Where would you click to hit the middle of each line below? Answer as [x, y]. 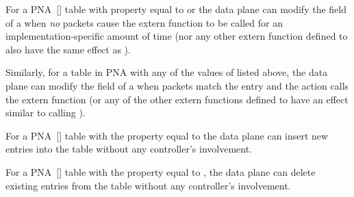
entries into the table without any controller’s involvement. [129, 149]
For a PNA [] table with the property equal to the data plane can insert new [167, 135]
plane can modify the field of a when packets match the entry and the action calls [177, 85]
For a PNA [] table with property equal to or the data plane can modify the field [176, 9]
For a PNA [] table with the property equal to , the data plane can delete [161, 171]
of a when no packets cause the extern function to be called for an [144, 22]
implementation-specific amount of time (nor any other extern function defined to [177, 36]
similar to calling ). [46, 113]
